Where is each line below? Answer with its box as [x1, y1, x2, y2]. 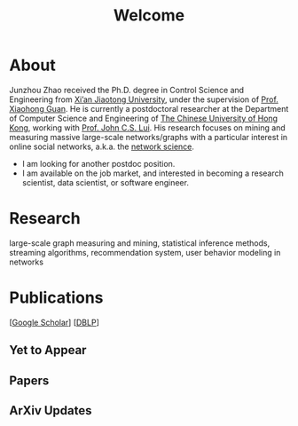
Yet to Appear [9, 343, 87, 358]
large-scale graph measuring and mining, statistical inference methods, [9, 237, 271, 248]
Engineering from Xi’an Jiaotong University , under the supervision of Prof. [9, 94, 279, 105]
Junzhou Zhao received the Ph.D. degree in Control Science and [9, 84, 245, 95]
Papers [9, 373, 50, 388]
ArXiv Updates [9, 403, 92, 418]
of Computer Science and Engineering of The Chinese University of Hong [9, 113, 278, 123]
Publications [9, 288, 104, 308]
